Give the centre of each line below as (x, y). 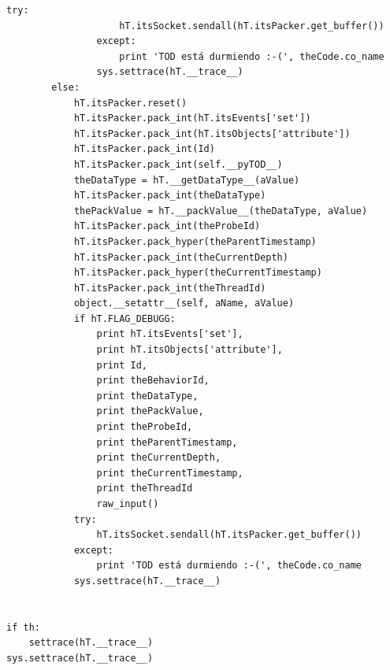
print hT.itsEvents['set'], (170, 334)
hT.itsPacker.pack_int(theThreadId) (170, 288)
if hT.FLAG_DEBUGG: (124, 318)
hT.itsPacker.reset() (130, 103)
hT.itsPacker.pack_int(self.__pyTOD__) (178, 164)
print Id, (122, 365)
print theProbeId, (145, 427)
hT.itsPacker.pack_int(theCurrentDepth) (181, 257)
